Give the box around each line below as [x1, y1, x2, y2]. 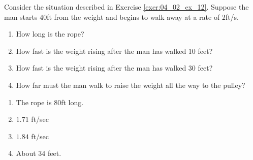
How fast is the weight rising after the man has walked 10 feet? [16, 45, 213, 56]
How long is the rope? [16, 28, 84, 39]
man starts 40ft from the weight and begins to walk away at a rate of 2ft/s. [4, 11, 239, 22]
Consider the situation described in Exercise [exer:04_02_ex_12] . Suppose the [4, 2, 249, 12]
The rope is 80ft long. [16, 97, 84, 107]
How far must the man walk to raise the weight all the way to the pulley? [16, 79, 245, 90]
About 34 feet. [16, 148, 61, 158]
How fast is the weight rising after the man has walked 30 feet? [16, 62, 213, 73]
